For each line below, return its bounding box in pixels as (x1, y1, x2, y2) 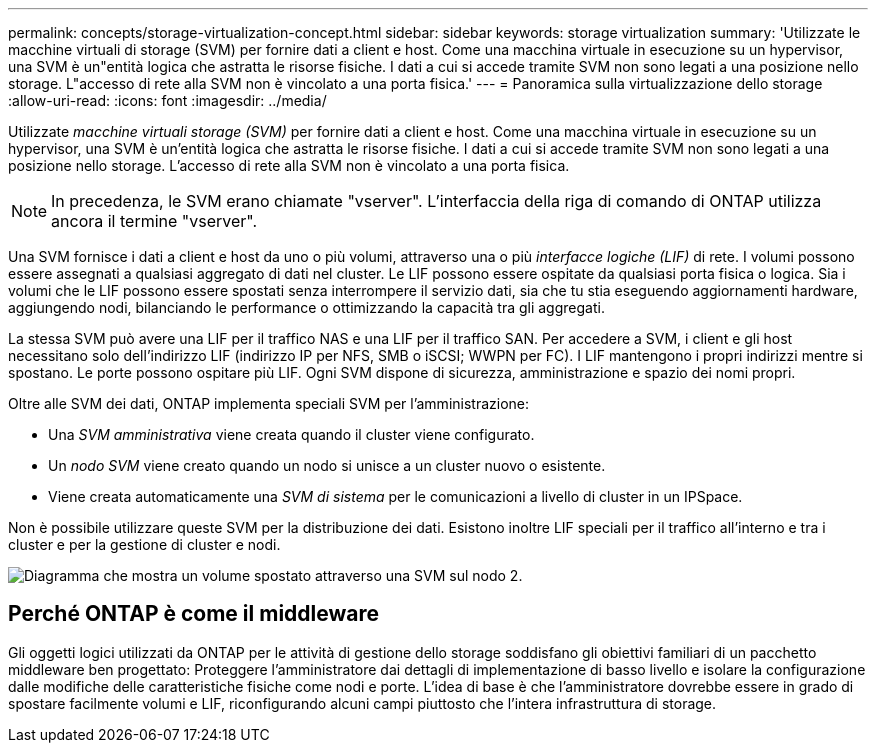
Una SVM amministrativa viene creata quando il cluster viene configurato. (48, 426, 535, 443)
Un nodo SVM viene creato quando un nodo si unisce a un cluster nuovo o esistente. (48, 457, 606, 474)
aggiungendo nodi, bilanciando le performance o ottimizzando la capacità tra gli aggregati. (8, 299, 605, 316)
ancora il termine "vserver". (51, 211, 258, 231)
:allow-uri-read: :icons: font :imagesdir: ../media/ (8, 92, 327, 109)
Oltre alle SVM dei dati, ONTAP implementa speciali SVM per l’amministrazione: (8, 395, 530, 412)
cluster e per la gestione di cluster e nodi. (8, 536, 281, 553)
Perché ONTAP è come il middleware (8, 601, 379, 627)
